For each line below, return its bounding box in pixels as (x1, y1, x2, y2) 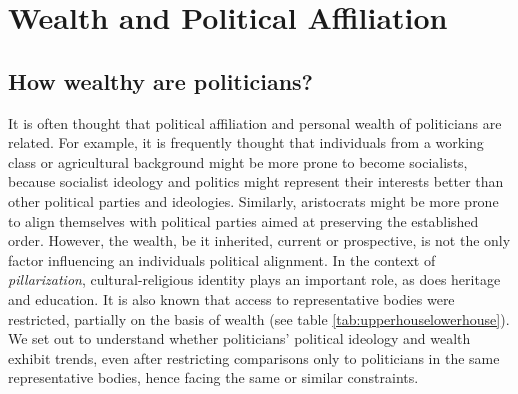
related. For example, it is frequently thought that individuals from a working (8, 132, 484, 153)
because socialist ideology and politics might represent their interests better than (8, 171, 504, 192)
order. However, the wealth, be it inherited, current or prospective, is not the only (8, 230, 511, 251)
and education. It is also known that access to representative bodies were (8, 288, 455, 309)
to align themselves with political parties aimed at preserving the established (8, 210, 479, 231)
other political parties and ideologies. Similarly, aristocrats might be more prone (8, 190, 499, 211)
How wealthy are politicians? (8, 65, 313, 96)
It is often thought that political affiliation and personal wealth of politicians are (8, 112, 502, 133)
